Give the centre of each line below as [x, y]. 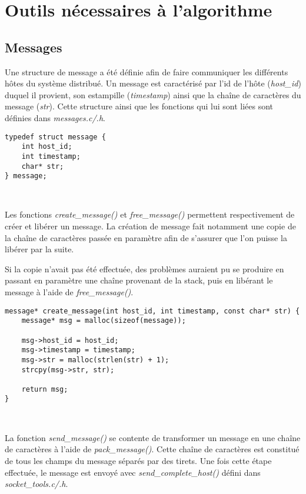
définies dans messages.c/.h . [55, 117]
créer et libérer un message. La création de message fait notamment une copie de [150, 226]
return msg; [45, 389]
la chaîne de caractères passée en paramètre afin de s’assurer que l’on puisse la [146, 237]
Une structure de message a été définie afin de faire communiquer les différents [147, 71]
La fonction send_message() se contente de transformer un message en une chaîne [153, 437]
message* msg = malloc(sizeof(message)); [104, 321]
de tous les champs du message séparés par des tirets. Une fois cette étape [138, 460]
